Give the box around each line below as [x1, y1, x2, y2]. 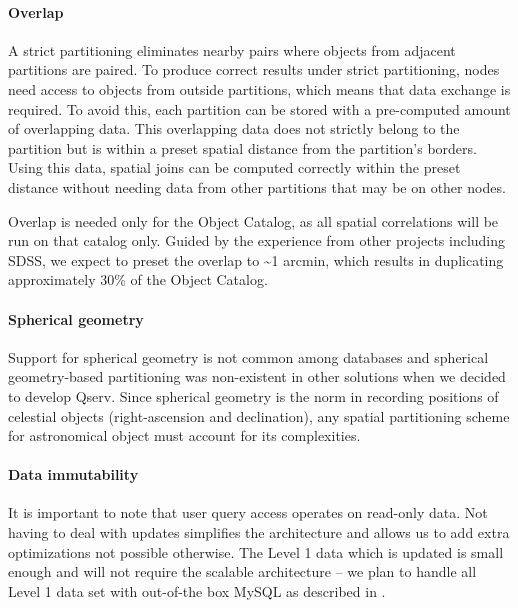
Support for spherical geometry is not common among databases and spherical [8, 346, 489, 367]
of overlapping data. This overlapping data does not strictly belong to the [8, 118, 460, 139]
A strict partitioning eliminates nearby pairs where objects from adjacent [8, 39, 456, 60]
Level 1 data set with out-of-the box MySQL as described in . [8, 580, 386, 601]
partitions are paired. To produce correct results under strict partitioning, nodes [8, 59, 500, 80]
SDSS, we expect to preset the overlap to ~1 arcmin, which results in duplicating [8, 249, 504, 270]
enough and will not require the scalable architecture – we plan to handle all [8, 561, 477, 582]
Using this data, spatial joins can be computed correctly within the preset [8, 157, 461, 178]
